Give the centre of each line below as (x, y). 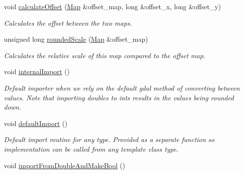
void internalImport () (37, 71)
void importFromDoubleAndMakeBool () (65, 165)
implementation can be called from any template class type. (91, 149)
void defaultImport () (36, 123)
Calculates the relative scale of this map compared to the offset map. (105, 55)
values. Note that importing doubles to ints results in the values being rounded (119, 97)
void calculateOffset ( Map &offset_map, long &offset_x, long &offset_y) (113, 6)
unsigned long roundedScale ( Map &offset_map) (76, 39)
